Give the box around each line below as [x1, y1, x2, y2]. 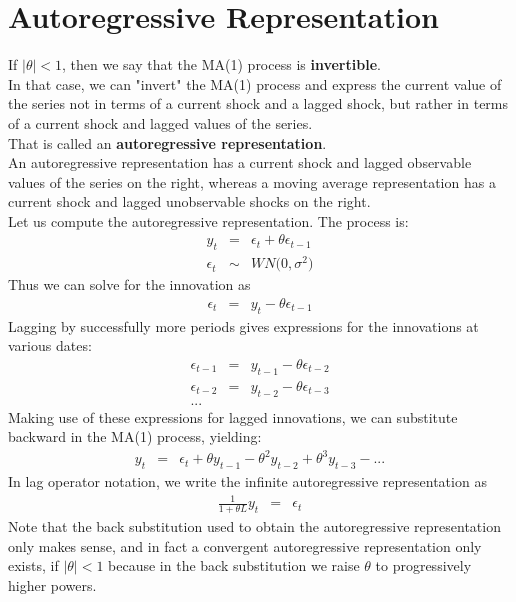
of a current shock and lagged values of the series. [8, 112, 313, 133]
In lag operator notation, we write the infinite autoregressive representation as [8, 471, 487, 492]
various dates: [8, 335, 92, 356]
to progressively [375, 555, 472, 576]
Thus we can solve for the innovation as [8, 274, 251, 295]
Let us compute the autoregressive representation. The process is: [8, 210, 409, 231]
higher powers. [8, 574, 97, 595]
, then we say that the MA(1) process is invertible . [62, 54, 381, 75]
